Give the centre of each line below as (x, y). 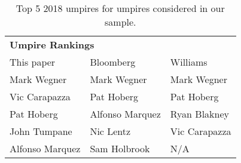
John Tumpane (41, 131)
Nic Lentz (110, 131)
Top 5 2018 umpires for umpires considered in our (120, 8)
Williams (189, 62)
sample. (120, 22)
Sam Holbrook (120, 148)
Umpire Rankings (52, 44)
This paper (33, 62)
